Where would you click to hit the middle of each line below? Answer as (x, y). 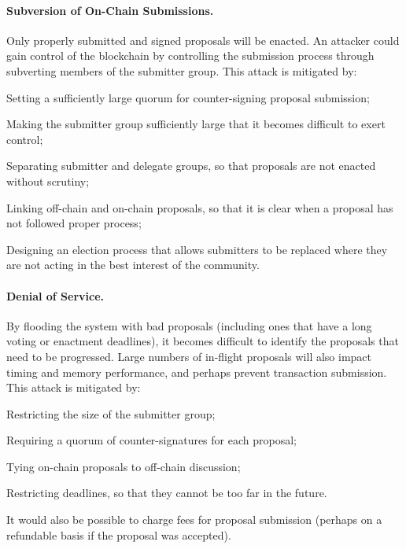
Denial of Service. (55, 295)
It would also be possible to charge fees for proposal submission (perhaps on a (194, 520)
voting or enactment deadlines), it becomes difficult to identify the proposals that (203, 341)
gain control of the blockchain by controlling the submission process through (190, 55)
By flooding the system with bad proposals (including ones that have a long (189, 325)
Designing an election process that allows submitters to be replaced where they (197, 249)
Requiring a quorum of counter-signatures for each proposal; (151, 440)
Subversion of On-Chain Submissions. (110, 10)
